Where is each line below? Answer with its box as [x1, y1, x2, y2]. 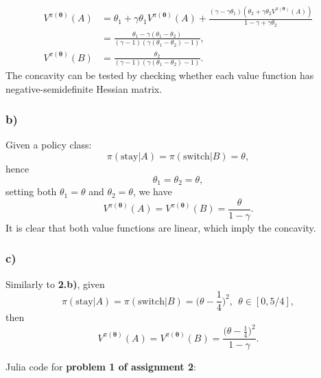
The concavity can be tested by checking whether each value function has [5, 68, 314, 82]
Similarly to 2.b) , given [5, 276, 105, 291]
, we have [132, 184, 172, 199]
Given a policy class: [5, 137, 92, 152]
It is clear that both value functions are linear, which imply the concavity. [5, 220, 316, 234]
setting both [5, 184, 57, 199]
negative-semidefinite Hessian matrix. [5, 81, 163, 96]
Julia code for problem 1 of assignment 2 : [5, 359, 196, 374]
